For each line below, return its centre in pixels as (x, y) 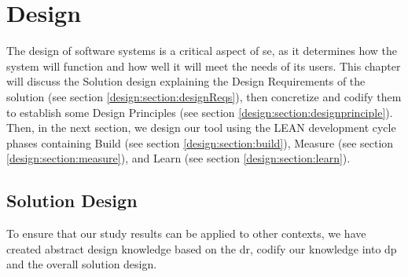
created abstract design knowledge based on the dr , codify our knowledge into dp (202, 248)
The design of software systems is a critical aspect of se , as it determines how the (202, 51)
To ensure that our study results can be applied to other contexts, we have (186, 233)
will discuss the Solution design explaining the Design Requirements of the (186, 81)
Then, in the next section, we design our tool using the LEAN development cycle (201, 128)
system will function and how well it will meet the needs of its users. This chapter (204, 66)
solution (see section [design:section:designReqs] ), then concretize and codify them (204, 96)
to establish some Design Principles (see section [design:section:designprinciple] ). (200, 112)
